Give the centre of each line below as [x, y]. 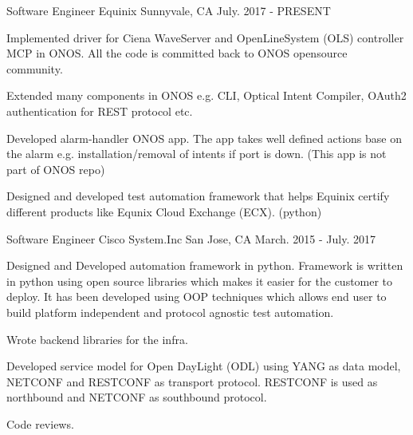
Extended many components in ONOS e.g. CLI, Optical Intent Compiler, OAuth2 [206, 95]
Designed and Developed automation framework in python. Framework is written [205, 265]
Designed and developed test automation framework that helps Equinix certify [198, 196]
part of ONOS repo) [56, 169]
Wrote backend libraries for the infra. [97, 339]
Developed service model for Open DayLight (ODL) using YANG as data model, [204, 366]
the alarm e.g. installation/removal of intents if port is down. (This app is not [197, 154]
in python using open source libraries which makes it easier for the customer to [200, 281]
